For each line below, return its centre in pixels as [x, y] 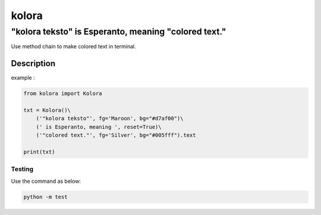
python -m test [45, 197]
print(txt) [39, 152]
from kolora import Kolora [63, 94]
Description [33, 63]
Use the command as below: [46, 181]
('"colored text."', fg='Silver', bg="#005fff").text [116, 135]
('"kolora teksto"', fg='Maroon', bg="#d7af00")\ [110, 119]
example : [23, 78]
